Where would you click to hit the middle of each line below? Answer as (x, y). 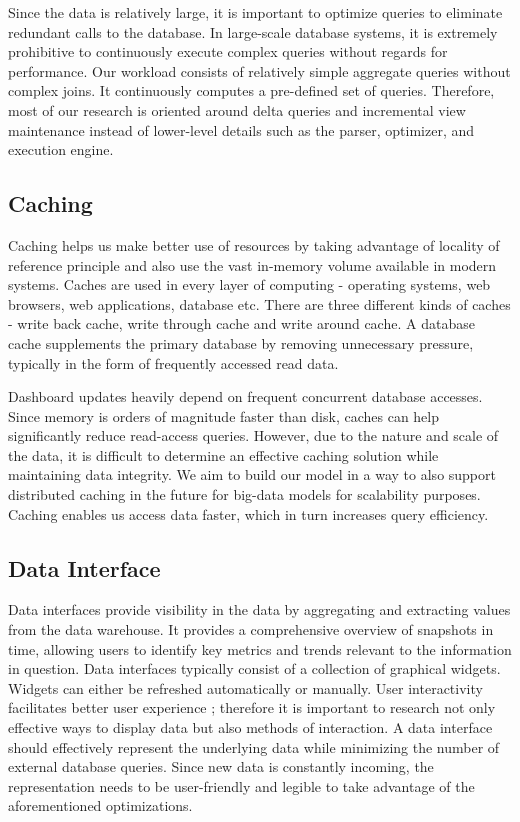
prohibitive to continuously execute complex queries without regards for (228, 51)
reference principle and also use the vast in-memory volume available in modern (252, 264)
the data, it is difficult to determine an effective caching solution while (223, 454)
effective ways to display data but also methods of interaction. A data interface (250, 727)
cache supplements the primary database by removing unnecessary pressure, (241, 342)
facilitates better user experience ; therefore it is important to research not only (252, 707)
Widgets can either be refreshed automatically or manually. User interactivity (245, 687)
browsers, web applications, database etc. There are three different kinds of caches (259, 303)
